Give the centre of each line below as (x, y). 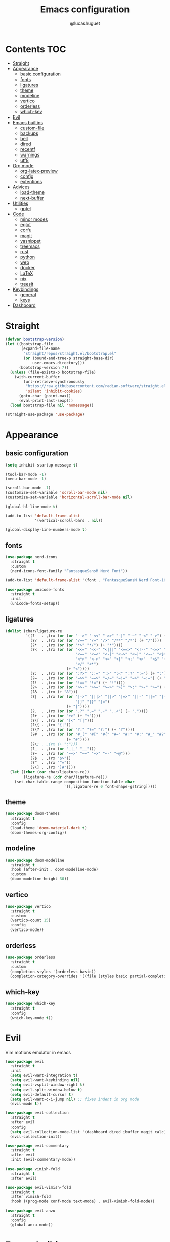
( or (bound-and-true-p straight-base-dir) (69, 358)
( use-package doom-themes (32, 814)
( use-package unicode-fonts (35, 589)
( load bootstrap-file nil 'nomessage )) (52, 405)
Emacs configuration (85, 9)
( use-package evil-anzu (30, 1211)
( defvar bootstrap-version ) (35, 339)
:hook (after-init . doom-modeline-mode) (54, 870)
